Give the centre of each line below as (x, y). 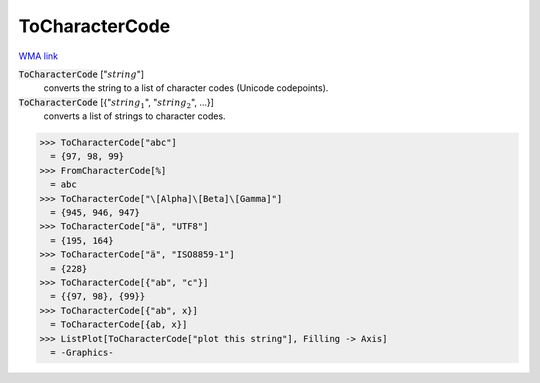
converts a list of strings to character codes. (134, 116)
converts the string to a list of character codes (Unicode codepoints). (186, 88)
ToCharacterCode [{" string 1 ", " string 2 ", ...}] (116, 103)
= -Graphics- (82, 352)
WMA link (38, 56)
